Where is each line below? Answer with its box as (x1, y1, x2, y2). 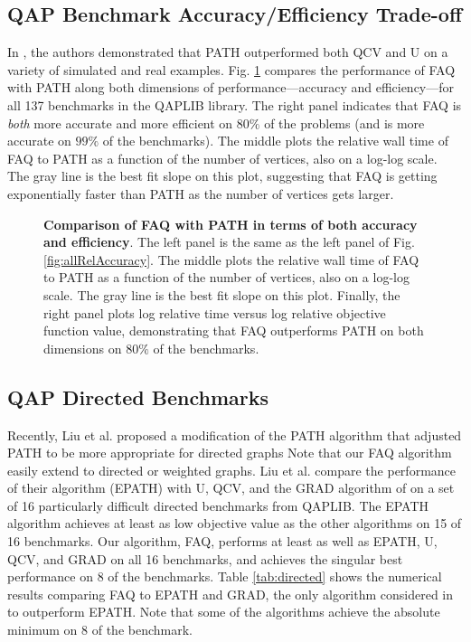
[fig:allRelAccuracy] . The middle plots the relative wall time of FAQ (43, 250, 419, 269)
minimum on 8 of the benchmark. (7, 620, 193, 639)
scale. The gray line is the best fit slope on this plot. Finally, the (43, 285, 400, 304)
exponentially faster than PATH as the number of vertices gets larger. (7, 184, 394, 203)
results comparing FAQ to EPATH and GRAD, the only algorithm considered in (7, 584, 454, 603)
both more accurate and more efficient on (7, 113, 233, 132)
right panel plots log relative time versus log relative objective (43, 303, 386, 322)
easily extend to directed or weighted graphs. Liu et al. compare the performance (7, 460, 457, 479)
